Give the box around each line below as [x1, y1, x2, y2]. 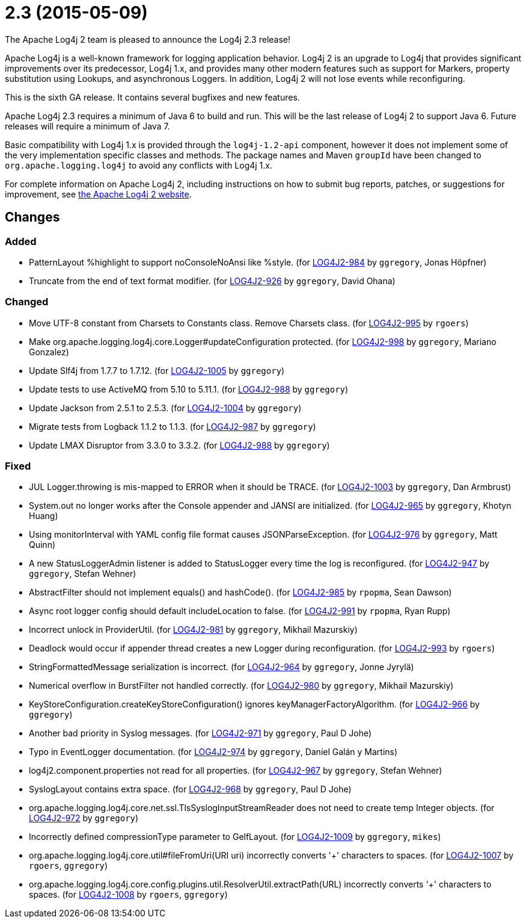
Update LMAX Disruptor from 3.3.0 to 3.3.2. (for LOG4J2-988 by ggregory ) [29, 440, 330, 450]
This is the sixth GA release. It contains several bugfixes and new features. [5, 92, 300, 102]
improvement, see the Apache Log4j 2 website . [5, 188, 192, 199]
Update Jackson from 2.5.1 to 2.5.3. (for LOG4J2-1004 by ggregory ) [29, 402, 302, 413]
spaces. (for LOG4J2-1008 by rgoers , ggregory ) [29, 889, 228, 900]
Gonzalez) [29, 346, 69, 357]
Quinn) [29, 539, 56, 550]
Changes [5, 210, 60, 225]
